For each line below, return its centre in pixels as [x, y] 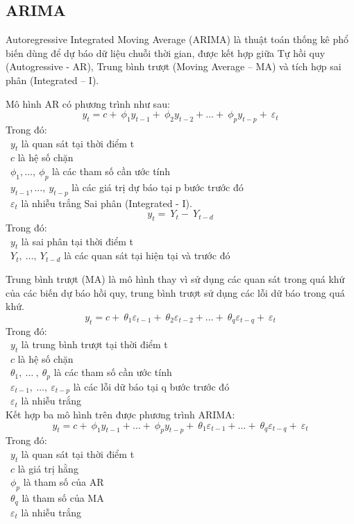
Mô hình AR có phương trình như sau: [88, 103]
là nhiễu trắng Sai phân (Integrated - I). [107, 203]
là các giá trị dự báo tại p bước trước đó [158, 187]
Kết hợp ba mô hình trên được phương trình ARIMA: [120, 414]
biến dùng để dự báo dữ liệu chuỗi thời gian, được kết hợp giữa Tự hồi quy [166, 52]
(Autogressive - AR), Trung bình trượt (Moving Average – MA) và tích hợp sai [174, 66]
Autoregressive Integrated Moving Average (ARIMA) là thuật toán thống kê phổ [177, 39]
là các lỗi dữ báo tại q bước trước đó [151, 386]
